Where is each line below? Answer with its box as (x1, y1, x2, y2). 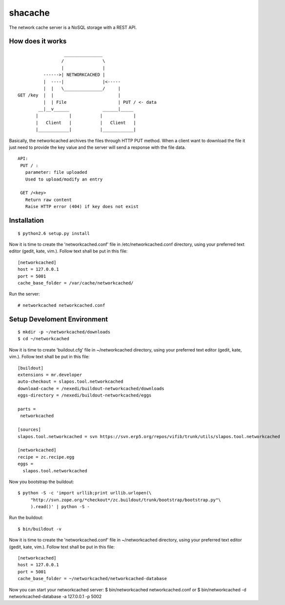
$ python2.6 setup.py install (18, 231, 90, 236)
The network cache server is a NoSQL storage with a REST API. (9, 24, 137, 30)
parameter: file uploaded (25, 169, 87, 175)
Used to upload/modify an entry (25, 176, 103, 182)
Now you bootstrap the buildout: (9, 479, 74, 485)
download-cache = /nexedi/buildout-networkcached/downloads (18, 386, 164, 391)
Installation (9, 216, 44, 225)
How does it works (9, 37, 67, 46)
